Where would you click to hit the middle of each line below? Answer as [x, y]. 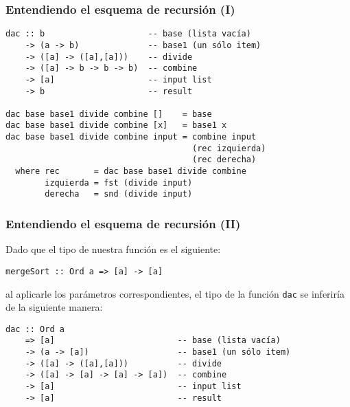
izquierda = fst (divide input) [119, 183]
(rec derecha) [224, 160]
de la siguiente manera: [54, 307]
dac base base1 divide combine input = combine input [131, 137]
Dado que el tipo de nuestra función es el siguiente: [113, 249]
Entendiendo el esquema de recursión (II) [123, 223]
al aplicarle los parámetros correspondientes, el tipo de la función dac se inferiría [175, 293]
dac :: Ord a [35, 329]
